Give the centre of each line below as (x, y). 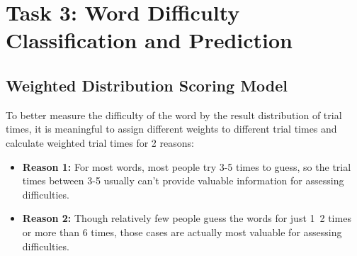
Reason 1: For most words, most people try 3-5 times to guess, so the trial (187, 166)
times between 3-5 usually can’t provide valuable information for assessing (183, 180)
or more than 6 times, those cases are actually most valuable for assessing (182, 232)
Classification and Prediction (149, 40)
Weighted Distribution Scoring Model (147, 85)
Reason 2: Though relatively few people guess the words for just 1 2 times (187, 218)
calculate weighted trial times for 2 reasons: (100, 142)
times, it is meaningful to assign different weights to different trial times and (171, 129)
